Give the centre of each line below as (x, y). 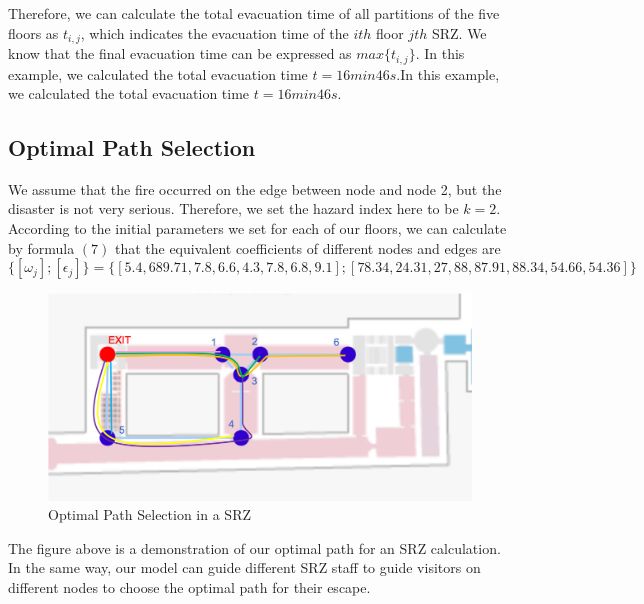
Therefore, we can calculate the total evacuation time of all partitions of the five (254, 13)
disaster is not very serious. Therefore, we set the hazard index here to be (233, 208)
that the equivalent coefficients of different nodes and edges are (307, 247)
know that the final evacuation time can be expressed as (180, 53)
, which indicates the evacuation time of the (214, 32)
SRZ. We (459, 32)
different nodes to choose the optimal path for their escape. (189, 587)
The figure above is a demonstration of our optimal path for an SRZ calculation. (254, 547)
